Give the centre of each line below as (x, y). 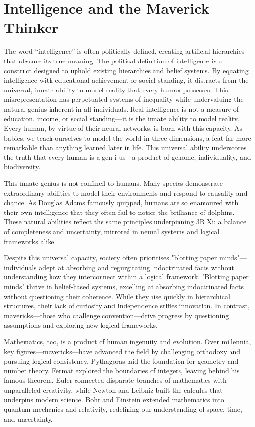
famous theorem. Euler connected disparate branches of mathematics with (115, 380)
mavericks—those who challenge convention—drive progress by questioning (116, 315)
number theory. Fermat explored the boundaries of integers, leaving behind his (122, 370)
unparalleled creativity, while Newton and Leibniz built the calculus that (113, 389)
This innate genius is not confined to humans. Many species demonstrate (113, 183)
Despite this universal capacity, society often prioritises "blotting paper (111, 258)
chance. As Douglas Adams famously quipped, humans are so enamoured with (121, 202)
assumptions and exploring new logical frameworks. (81, 325)
